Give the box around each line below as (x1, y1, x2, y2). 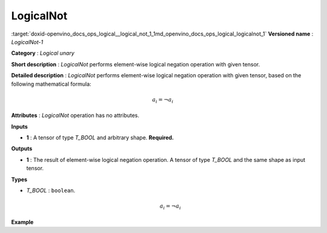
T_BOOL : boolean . (26, 187, 76, 194)
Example (11, 218, 34, 226)
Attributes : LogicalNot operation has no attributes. (11, 112, 139, 119)
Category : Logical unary (11, 49, 75, 57)
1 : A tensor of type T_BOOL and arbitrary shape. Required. (26, 134, 174, 141)
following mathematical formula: (11, 80, 91, 88)
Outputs (11, 145, 33, 152)
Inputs (11, 123, 28, 130)
